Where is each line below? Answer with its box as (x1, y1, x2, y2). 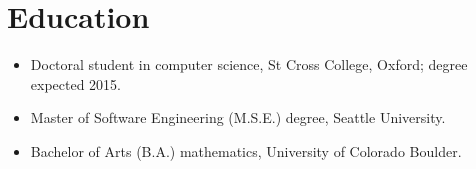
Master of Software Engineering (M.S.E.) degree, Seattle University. (30, 107, 446, 128)
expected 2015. (30, 73, 122, 94)
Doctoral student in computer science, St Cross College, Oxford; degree (30, 54, 468, 75)
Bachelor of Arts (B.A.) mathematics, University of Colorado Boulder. (30, 140, 462, 161)
